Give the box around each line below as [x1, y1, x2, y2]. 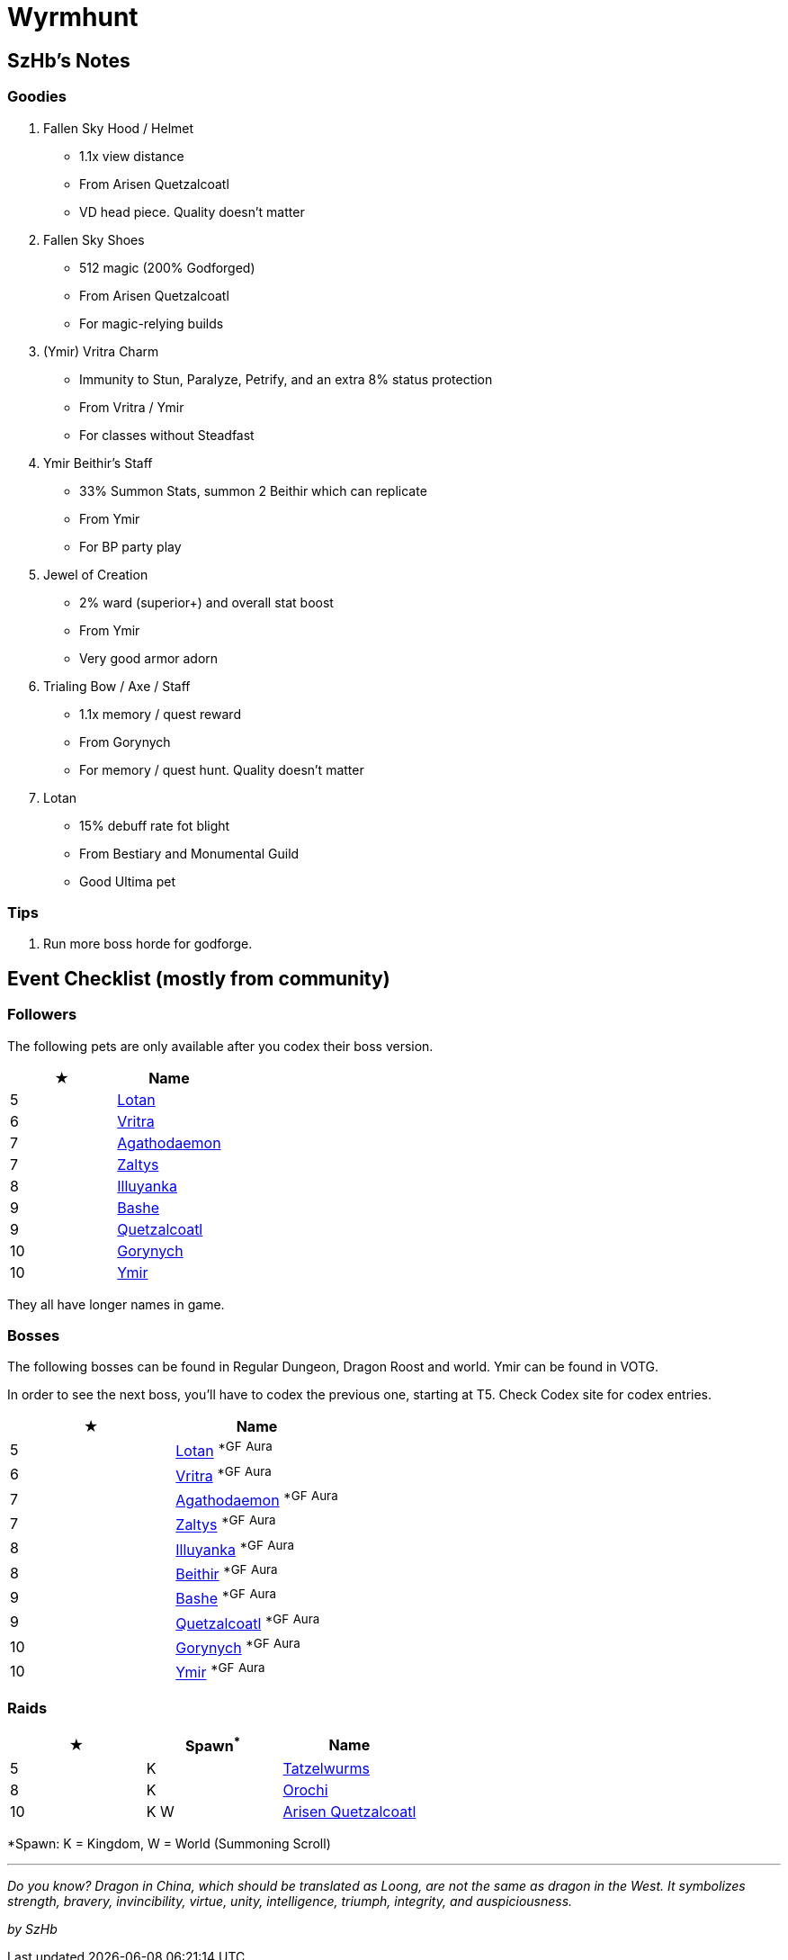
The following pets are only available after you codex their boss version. [7, 1038, 434, 1054]
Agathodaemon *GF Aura [175, 1488, 338, 1510]
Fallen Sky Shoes [43, 231, 145, 247]
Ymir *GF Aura [175, 1660, 265, 1682]
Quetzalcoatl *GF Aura [175, 1611, 320, 1632]
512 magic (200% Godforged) [79, 259, 255, 275]
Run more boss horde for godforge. [43, 936, 253, 952]
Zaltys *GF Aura [175, 1513, 276, 1534]
